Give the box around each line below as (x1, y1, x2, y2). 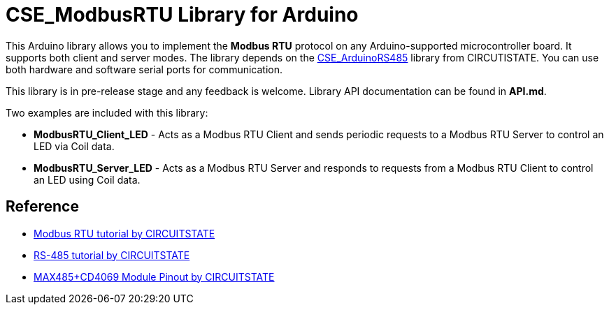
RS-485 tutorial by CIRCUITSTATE (34, 249, 190, 261)
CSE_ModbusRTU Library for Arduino (6, 3, 359, 27)
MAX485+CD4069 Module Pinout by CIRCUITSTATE (34, 270, 275, 283)
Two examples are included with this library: (6, 106, 208, 119)
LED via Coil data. (34, 140, 115, 152)
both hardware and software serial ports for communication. (6, 63, 283, 75)
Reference (6, 198, 79, 216)
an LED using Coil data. (34, 173, 141, 186)
